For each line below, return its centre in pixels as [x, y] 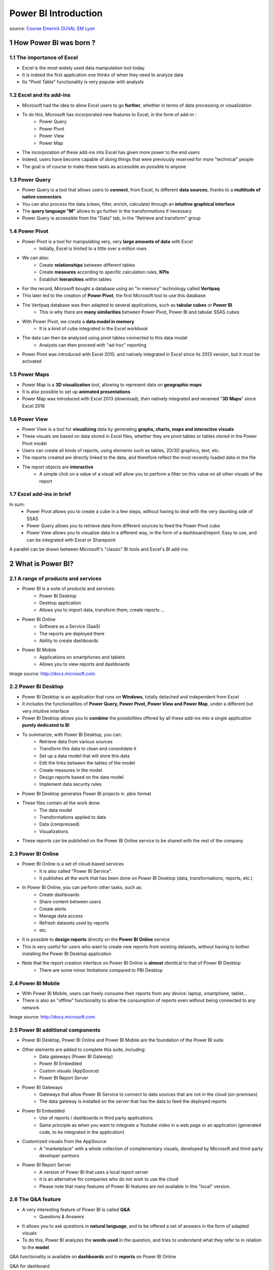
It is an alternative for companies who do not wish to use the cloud [109, 1179]
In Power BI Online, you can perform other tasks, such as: [82, 887]
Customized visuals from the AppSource [64, 1141]
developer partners [59, 1156]
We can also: [36, 258]
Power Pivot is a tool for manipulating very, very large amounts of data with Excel [107, 241]
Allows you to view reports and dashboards [85, 664]
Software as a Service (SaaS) [70, 626]
